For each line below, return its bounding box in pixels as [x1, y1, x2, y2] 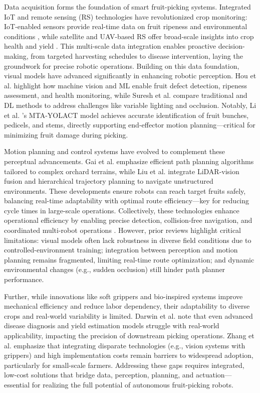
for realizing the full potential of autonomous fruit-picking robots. [32, 379, 233, 389]
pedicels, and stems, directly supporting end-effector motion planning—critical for [4, 119, 255, 130]
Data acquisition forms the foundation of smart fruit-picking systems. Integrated [4, 2, 251, 12]
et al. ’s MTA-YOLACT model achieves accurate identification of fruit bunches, [4, 109, 249, 120]
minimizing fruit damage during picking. [4, 129, 128, 140]
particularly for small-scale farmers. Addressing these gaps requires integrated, [4, 359, 244, 370]
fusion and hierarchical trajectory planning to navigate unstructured [4, 176, 213, 186]
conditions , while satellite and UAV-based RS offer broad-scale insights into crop [4, 31, 254, 41]
